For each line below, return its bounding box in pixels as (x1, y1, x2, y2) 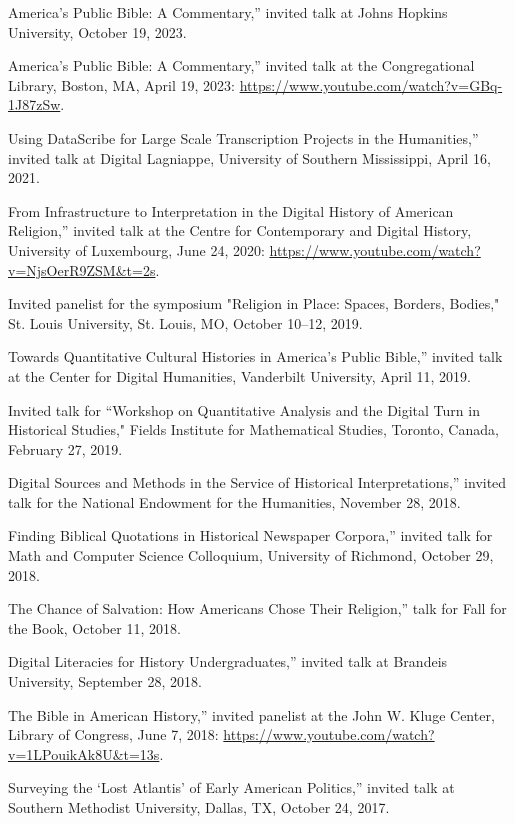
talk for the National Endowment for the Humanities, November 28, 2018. (8, 491, 461, 512)
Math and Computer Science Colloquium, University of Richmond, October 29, (8, 545, 494, 566)
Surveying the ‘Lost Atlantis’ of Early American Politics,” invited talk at (8, 777, 455, 798)
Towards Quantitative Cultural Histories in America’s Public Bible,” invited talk (8, 346, 503, 367)
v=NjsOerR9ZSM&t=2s (8, 259, 156, 280)
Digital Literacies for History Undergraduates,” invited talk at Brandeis (8, 651, 448, 672)
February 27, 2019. (8, 438, 123, 459)
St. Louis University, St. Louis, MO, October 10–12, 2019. (8, 312, 363, 333)
